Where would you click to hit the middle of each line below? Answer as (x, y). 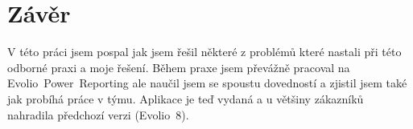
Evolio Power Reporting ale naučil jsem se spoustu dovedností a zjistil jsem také (207, 83)
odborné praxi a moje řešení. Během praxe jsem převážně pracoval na (179, 67)
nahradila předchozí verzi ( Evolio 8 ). (98, 114)
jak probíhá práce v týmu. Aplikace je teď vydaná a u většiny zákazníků (186, 98)
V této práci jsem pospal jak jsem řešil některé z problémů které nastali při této (204, 52)
